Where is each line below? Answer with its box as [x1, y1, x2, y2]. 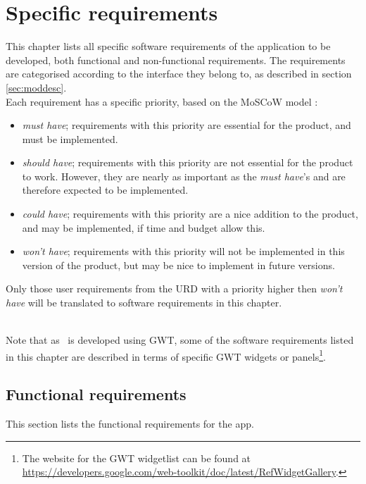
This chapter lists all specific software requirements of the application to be [6, 39, 331, 54]
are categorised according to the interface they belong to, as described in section [6, 66, 352, 81]
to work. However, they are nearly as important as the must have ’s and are [22, 168, 346, 183]
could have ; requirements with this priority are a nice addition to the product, [22, 206, 358, 221]
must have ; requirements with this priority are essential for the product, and [22, 118, 351, 132]
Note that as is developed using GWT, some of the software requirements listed [6, 333, 354, 347]
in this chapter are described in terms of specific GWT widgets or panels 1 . [6, 347, 326, 364]
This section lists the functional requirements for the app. [6, 416, 254, 431]
